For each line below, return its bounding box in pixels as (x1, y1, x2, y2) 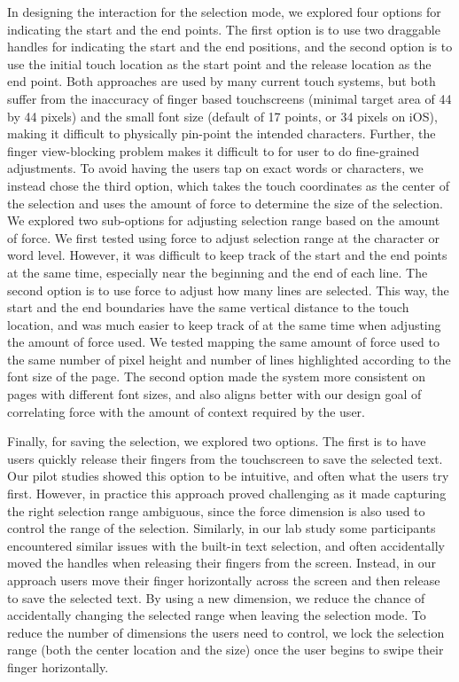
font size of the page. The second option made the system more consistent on (7, 367, 426, 386)
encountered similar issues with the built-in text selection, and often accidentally (7, 536, 445, 554)
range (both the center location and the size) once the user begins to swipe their (7, 640, 444, 659)
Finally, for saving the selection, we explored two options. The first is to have (7, 432, 426, 451)
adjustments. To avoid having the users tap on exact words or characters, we (7, 159, 424, 177)
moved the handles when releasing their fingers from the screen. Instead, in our (7, 553, 436, 572)
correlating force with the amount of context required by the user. (7, 402, 365, 420)
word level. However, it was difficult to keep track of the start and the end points (7, 246, 447, 264)
